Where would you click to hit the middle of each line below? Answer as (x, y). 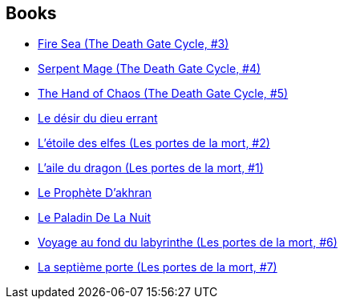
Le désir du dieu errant (98, 118)
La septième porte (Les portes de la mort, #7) (158, 267)
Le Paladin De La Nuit (94, 218)
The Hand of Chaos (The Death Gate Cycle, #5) (163, 94)
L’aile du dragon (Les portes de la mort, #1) (151, 168)
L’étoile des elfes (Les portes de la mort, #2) (154, 143)
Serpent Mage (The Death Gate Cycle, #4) (150, 69)
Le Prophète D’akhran (95, 193)
